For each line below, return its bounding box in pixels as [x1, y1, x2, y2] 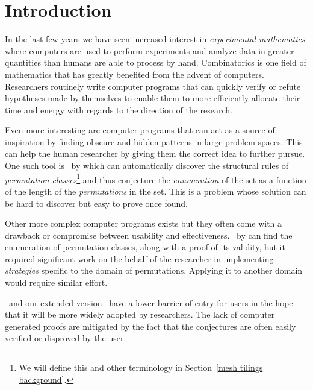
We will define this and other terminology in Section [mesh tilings [19, 361, 263, 374]
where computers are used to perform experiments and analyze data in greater [5, 44, 294, 57]
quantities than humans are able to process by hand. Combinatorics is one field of [5, 56, 306, 69]
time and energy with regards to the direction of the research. [5, 103, 232, 116]
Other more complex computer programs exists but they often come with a [5, 217, 282, 230]
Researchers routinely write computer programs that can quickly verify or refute [5, 80, 301, 92]
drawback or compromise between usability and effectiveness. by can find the [5, 228, 293, 241]
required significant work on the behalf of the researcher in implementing [5, 252, 274, 265]
